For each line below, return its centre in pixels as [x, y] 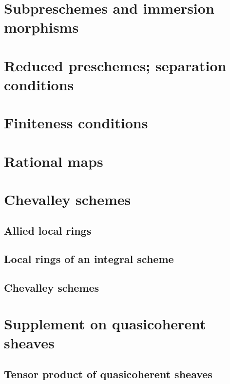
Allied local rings [48, 230]
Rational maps [54, 161]
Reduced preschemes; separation [115, 65]
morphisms [41, 27]
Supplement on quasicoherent [105, 323]
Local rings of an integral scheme [89, 259]
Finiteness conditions [76, 123]
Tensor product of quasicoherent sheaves [108, 374]
